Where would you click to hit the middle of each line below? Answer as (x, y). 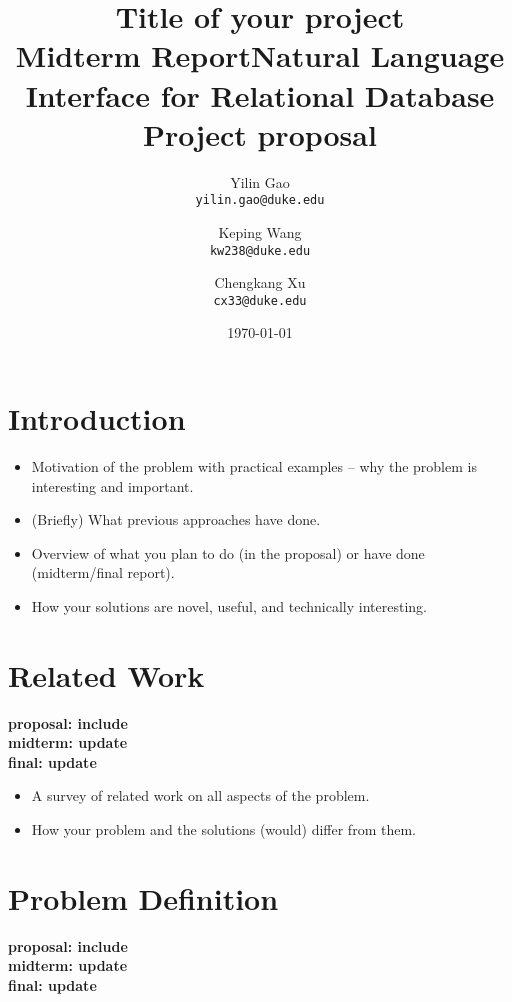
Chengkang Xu (260, 282)
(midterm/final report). (103, 572)
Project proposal (260, 133)
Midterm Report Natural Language (260, 55)
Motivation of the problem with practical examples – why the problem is (254, 465)
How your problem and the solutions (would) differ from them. (223, 829)
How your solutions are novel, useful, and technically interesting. (229, 605)
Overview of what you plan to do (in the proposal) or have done (228, 552)
